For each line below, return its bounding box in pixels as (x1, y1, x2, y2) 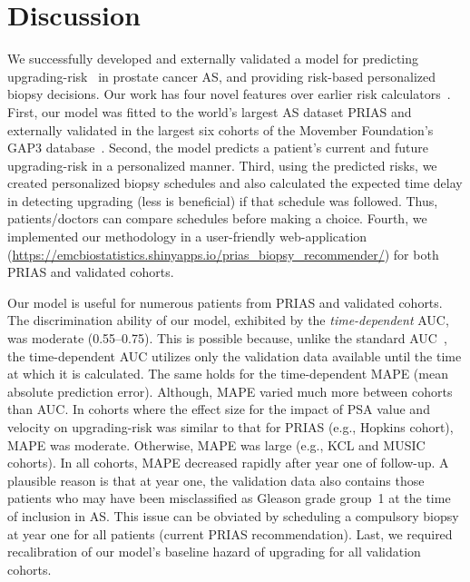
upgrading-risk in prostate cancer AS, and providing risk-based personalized (7, 66, 436, 85)
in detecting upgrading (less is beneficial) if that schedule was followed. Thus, (7, 191, 438, 210)
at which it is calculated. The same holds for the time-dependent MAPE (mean (7, 364, 448, 383)
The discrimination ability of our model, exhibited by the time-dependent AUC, (7, 311, 449, 330)
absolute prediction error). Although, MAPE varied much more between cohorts (7, 381, 453, 400)
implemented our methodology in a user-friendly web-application (7, 227, 367, 246)
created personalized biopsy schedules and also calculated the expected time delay (7, 173, 463, 192)
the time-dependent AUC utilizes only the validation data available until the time (7, 346, 462, 365)
